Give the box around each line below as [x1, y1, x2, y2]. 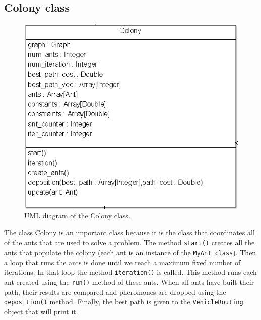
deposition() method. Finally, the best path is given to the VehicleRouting [4, 296, 243, 307]
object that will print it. [4, 306, 78, 316]
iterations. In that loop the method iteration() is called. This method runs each [4, 267, 257, 277]
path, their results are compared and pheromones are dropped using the [4, 286, 226, 297]
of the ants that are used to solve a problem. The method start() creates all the [4, 237, 255, 248]
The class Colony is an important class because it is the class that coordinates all [4, 227, 255, 237]
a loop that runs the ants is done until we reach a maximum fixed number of [4, 257, 241, 267]
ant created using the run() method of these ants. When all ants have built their [4, 277, 254, 287]
